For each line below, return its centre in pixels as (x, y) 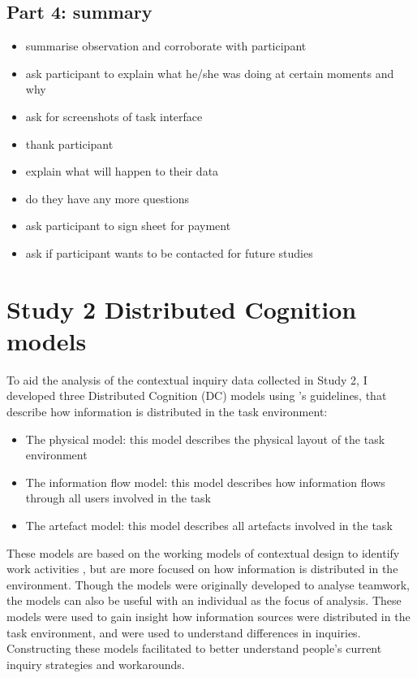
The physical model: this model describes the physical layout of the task (205, 439)
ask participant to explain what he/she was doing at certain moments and (210, 73)
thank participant (69, 143)
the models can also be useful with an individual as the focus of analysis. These (204, 600)
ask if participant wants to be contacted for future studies (169, 252)
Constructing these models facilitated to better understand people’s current (194, 648)
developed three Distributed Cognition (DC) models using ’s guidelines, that (197, 395)
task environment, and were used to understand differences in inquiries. (184, 632)
